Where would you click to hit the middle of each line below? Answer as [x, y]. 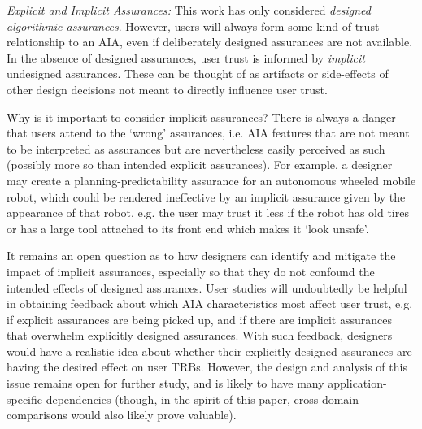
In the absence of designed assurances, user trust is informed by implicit [186, 57]
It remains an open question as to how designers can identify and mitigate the [201, 256]
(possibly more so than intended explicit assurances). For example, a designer [200, 165]
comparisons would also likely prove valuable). [122, 415]
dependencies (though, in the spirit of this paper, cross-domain [202, 399]
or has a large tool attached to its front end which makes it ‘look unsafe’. [188, 228]
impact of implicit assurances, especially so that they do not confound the [191, 271]
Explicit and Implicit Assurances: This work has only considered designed [189, 10]
